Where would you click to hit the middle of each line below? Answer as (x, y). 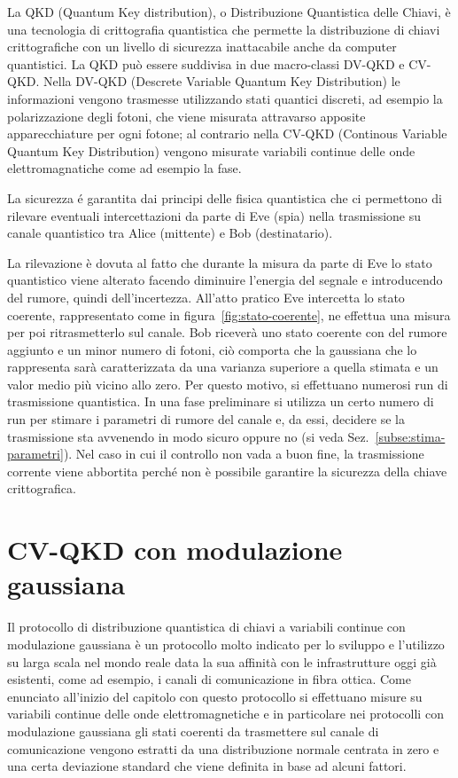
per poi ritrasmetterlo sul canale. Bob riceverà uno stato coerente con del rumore (227, 332)
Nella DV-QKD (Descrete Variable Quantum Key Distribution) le (222, 81)
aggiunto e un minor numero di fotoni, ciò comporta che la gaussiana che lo (212, 349)
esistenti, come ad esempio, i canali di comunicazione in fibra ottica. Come (209, 679)
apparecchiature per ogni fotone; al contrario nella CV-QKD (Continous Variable (227, 134)
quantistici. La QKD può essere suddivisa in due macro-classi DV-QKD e (206, 63)
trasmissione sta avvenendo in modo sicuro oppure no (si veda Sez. (188, 436)
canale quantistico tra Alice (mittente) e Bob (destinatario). (170, 233)
